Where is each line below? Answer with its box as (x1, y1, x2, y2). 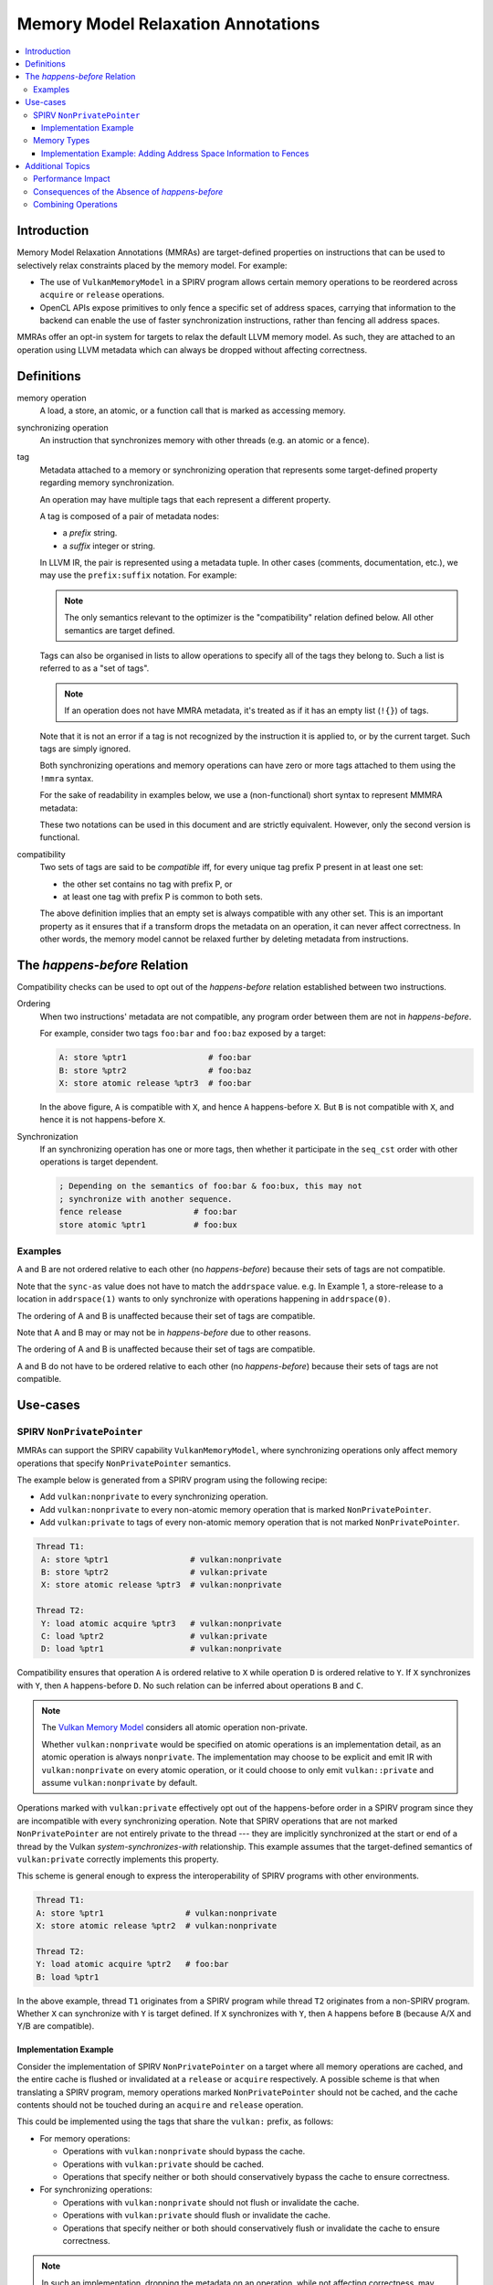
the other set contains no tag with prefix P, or (62, 878, 233, 889)
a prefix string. (62, 527, 118, 538)
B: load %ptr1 (36, 1971, 100, 1982)
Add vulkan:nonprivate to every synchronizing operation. (39, 1491, 268, 1503)
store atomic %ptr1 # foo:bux (58, 1219, 237, 1229)
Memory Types (33, 135, 90, 146)
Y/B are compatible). (16, 2021, 95, 2032)
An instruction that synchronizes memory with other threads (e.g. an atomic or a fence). (39, 434, 370, 445)
